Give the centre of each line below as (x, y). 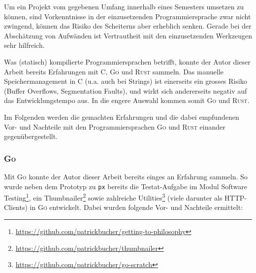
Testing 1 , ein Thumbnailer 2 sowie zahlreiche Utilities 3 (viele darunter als (113, 197)
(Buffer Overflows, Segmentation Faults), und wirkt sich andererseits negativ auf (126, 90)
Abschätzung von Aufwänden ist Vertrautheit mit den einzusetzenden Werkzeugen (128, 35)
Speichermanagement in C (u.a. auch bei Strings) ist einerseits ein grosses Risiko (126, 81)
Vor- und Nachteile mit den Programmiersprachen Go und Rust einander (115, 126)
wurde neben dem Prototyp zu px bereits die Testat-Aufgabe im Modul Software (126, 186)
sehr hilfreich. (24, 45)
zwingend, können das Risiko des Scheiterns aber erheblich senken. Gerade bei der (128, 26)
